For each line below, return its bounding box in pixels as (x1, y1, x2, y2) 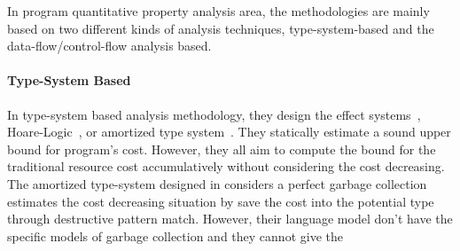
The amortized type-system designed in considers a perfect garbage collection (7, 174, 427, 192)
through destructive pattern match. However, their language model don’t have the (7, 209, 453, 228)
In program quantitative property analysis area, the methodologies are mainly (7, 2, 430, 20)
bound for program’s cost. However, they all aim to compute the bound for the (7, 139, 436, 158)
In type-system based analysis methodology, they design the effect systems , (7, 105, 421, 123)
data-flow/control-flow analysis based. (7, 36, 212, 55)
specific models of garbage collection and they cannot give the (7, 226, 343, 245)
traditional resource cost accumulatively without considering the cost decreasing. (7, 157, 445, 176)
